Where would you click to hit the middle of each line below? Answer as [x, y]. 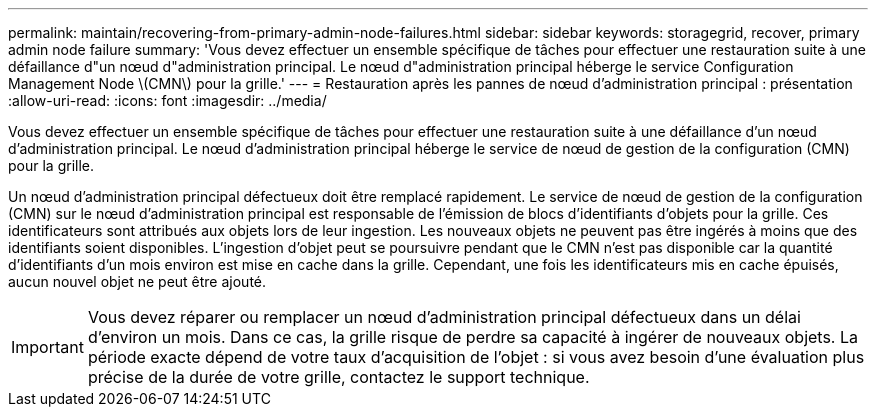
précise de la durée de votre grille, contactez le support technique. [338, 377]
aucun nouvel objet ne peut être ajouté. [137, 281]
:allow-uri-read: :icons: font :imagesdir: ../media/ [167, 100]
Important [47, 347]
